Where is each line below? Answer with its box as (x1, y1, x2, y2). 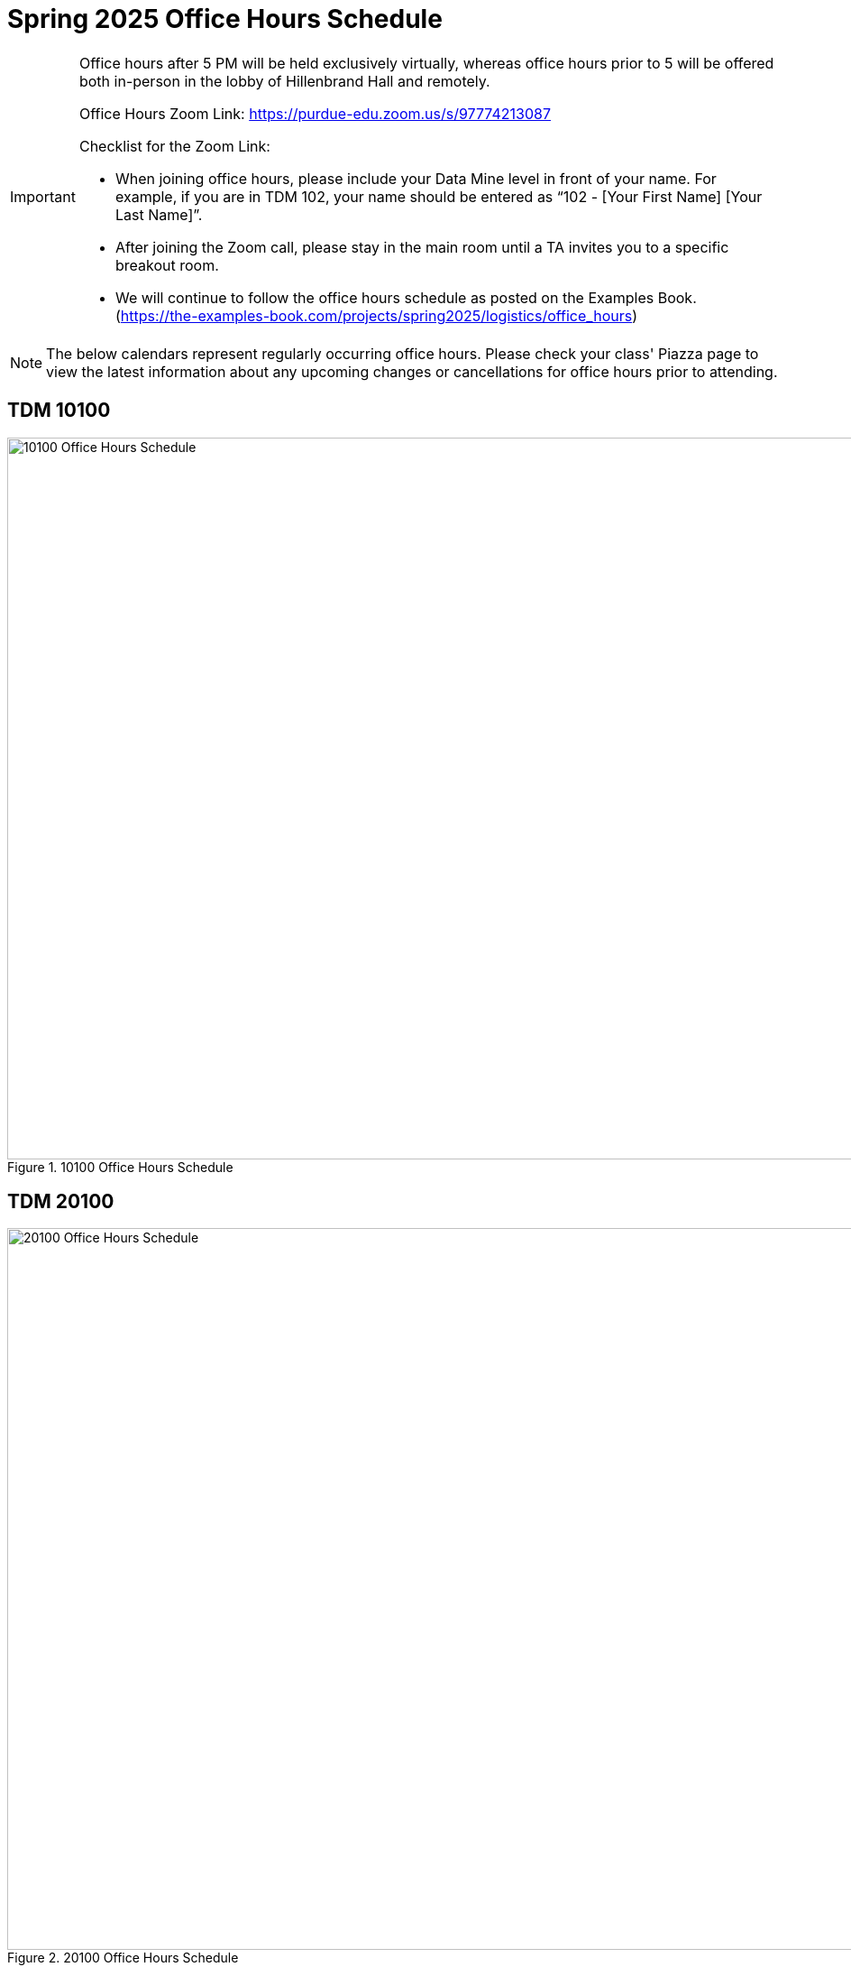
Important (10, 187, 76, 206)
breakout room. (114, 255, 219, 274)
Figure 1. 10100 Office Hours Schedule (7, 1159, 233, 1175)
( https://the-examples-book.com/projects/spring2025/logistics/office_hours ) (114, 306, 637, 325)
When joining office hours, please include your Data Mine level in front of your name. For (114, 169, 717, 188)
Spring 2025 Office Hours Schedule (7, 4, 443, 34)
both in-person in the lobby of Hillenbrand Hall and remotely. (78, 71, 490, 90)
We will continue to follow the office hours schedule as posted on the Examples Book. (114, 288, 697, 307)
